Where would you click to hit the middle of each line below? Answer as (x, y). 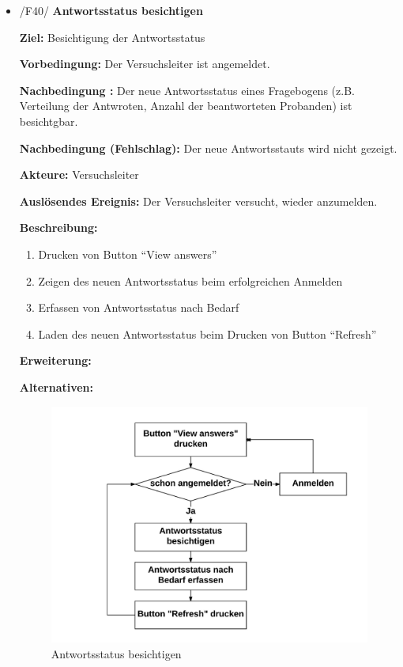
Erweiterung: (55, 360)
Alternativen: (56, 387)
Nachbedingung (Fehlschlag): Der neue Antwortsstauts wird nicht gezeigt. (208, 148)
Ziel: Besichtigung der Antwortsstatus (112, 37)
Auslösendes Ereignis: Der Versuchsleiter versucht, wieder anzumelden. (198, 201)
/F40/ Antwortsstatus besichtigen (111, 10)
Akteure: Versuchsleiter (79, 174)
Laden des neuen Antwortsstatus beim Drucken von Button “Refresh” (207, 333)
